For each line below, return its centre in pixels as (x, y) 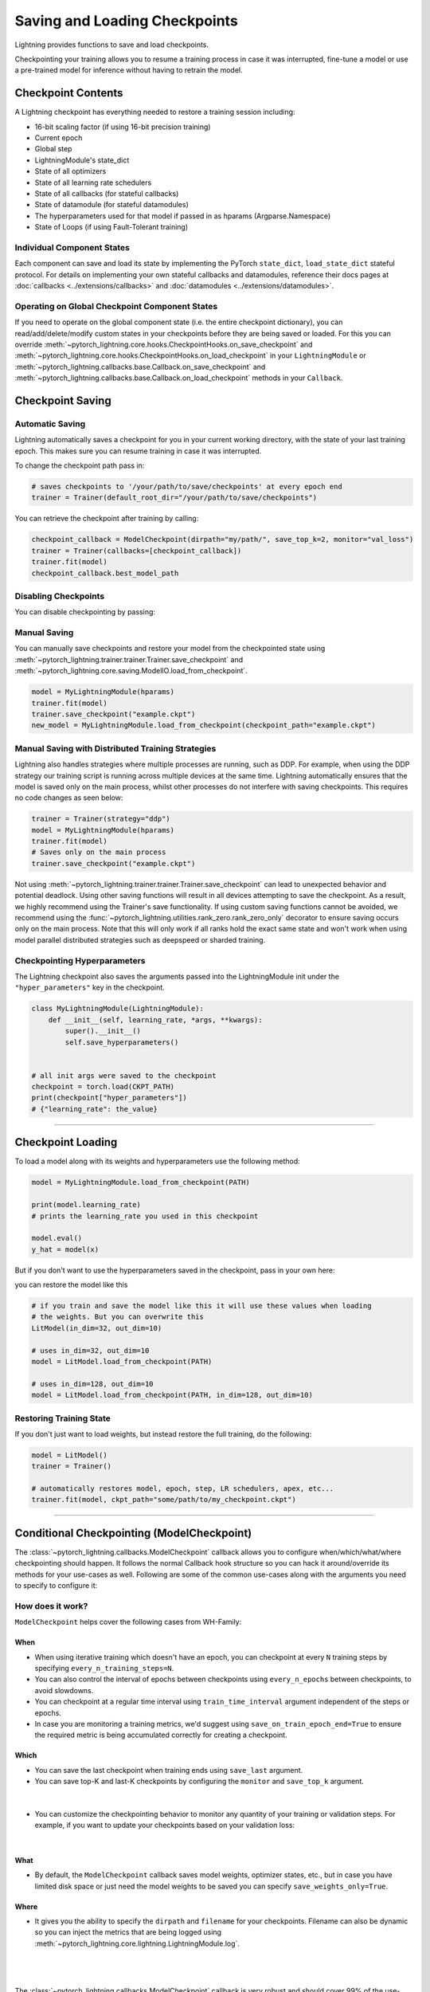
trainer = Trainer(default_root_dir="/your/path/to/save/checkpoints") (174, 498)
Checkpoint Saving (63, 400)
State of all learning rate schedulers (93, 182)
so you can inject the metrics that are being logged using (128, 1932)
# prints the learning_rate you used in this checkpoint (145, 1216)
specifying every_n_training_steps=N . (104, 1668)
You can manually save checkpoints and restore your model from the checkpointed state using (170, 649)
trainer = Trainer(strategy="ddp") (101, 819)
